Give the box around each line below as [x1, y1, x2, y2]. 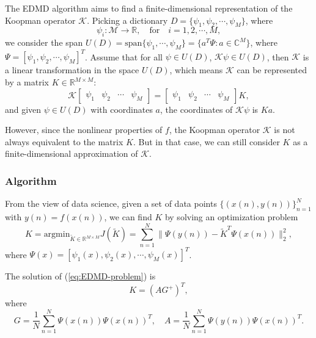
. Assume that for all [85, 50, 163, 63]
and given [5, 102, 42, 115]
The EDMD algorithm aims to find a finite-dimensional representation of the [5, 2, 293, 14]
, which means [169, 63, 223, 76]
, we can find [104, 210, 152, 223]
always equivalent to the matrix [5, 135, 123, 148]
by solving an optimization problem [164, 210, 298, 223]
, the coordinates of [160, 102, 233, 115]
